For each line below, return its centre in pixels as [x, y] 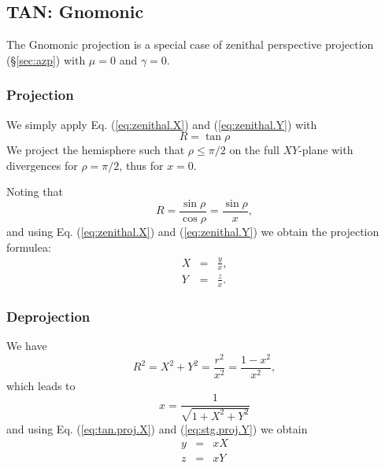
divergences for [42, 165]
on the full [254, 150]
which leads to [41, 385]
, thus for [141, 165]
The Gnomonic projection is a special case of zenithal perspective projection [190, 44]
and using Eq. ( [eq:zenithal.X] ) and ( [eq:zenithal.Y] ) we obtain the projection [193, 232]
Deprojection [48, 316]
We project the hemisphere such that [96, 150]
